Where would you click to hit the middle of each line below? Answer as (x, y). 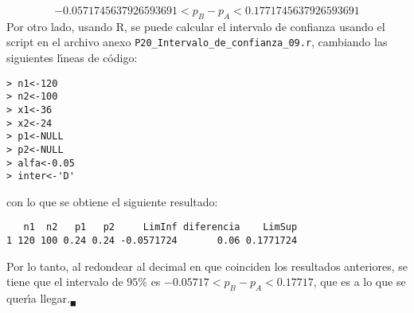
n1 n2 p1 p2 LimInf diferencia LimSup (160, 227)
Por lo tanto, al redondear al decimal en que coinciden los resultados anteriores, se (207, 266)
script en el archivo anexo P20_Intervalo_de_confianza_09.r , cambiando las (197, 42)
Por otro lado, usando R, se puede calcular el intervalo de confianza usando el (196, 26)
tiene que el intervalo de (65, 282)
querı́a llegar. (38, 298)
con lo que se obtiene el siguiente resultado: (112, 201)
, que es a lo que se (359, 282)
